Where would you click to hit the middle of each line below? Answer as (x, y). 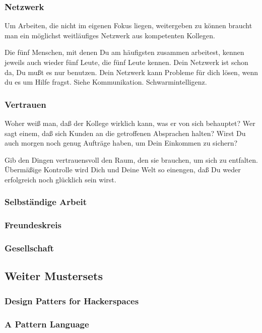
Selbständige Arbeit (46, 202)
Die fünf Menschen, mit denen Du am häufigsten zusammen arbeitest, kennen (124, 52)
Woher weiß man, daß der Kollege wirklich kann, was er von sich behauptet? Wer (130, 123)
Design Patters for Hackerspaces (72, 301)
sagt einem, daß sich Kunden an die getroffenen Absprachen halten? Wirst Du (125, 133)
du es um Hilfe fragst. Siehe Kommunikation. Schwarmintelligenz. (106, 82)
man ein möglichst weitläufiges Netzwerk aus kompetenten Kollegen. (110, 35)
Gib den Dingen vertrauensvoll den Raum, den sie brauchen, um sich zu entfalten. (131, 159)
